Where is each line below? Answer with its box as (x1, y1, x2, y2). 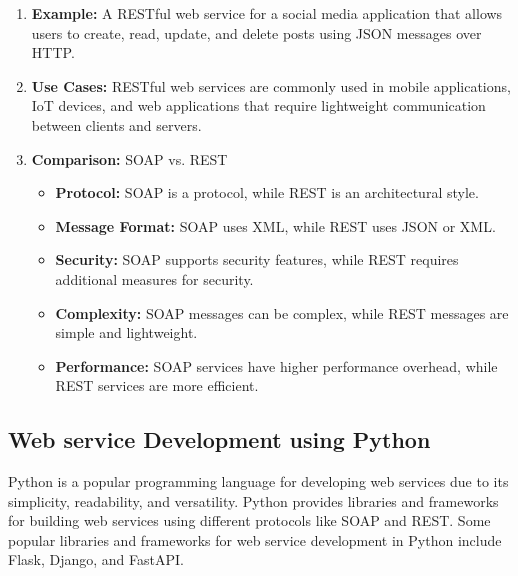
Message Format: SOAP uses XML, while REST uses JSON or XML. (55, 215, 496, 236)
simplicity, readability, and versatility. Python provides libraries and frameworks (8, 490, 499, 511)
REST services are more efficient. (55, 375, 259, 396)
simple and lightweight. (55, 322, 198, 343)
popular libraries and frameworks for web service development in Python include (8, 529, 502, 550)
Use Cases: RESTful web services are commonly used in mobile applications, (31, 75, 511, 96)
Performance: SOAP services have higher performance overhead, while (55, 355, 498, 376)
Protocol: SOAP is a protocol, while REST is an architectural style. (55, 182, 479, 203)
